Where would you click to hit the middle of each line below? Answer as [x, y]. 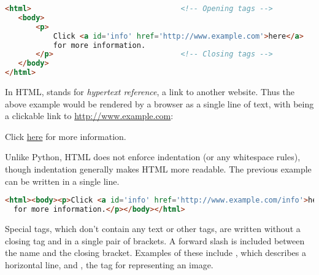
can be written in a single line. [62, 181]
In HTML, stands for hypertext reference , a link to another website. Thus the [150, 91]
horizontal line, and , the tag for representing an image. [109, 264]
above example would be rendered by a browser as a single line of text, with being [159, 103]
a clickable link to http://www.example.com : [89, 116]
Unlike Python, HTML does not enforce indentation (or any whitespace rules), [153, 157]
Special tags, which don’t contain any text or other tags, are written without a [153, 228]
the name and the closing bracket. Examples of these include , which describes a [156, 253]
